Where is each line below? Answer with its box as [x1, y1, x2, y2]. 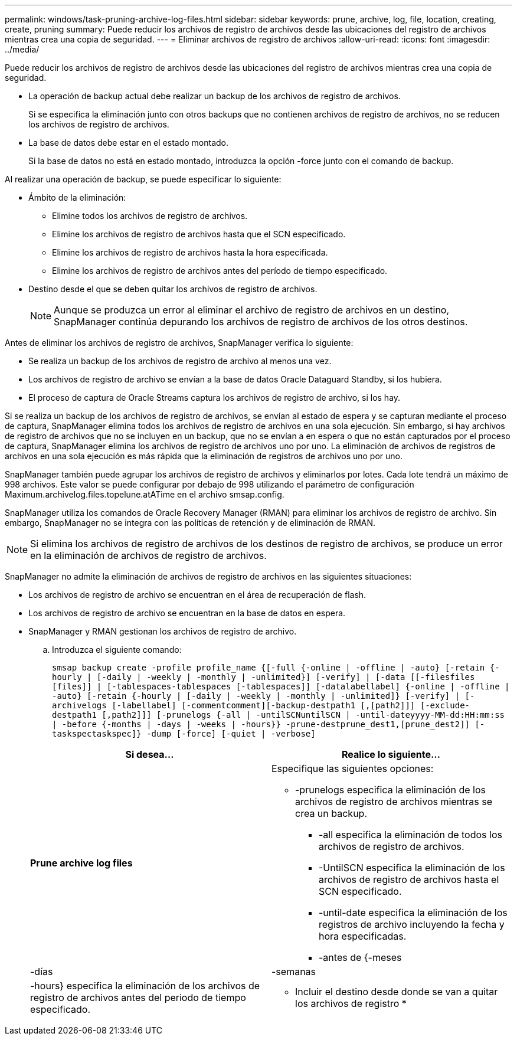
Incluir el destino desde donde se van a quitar [295, 986, 498, 998]
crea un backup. [295, 807, 368, 819]
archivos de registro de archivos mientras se [295, 796, 493, 807]
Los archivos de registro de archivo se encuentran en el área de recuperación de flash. [28, 590, 367, 600]
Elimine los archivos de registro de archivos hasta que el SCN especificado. [52, 229, 346, 239]
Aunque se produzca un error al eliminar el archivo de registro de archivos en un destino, [54, 304, 450, 316]
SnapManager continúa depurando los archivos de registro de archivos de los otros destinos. [54, 316, 468, 328]
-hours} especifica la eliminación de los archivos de [30, 980, 260, 992]
